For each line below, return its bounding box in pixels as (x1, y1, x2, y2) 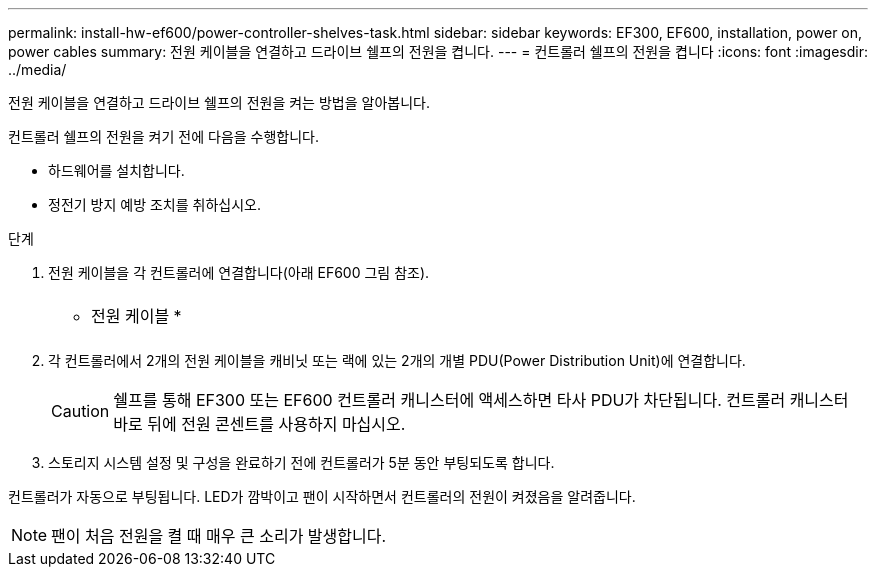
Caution (51, 401, 110, 421)
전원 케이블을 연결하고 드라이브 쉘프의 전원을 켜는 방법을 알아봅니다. (8, 94, 430, 111)
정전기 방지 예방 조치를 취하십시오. (48, 196, 261, 213)
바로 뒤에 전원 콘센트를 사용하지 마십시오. (113, 414, 406, 434)
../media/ (8, 61, 67, 78)
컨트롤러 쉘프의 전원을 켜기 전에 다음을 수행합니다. (8, 128, 320, 145)
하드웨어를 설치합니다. (48, 162, 185, 179)
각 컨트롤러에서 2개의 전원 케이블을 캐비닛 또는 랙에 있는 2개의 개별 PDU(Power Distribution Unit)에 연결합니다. (48, 352, 746, 369)
